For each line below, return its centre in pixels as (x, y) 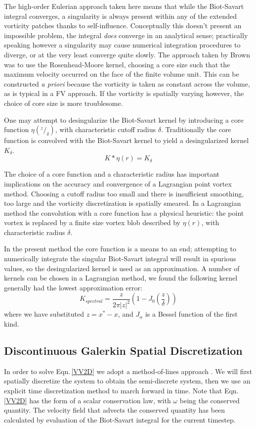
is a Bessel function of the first (191, 314)
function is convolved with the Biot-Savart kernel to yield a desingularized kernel (127, 140)
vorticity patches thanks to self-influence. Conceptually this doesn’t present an (123, 25)
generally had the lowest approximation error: (73, 287)
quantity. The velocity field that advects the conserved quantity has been (115, 410)
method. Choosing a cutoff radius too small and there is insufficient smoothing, (124, 193)
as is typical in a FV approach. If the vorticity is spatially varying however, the (124, 93)
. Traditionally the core (196, 129)
